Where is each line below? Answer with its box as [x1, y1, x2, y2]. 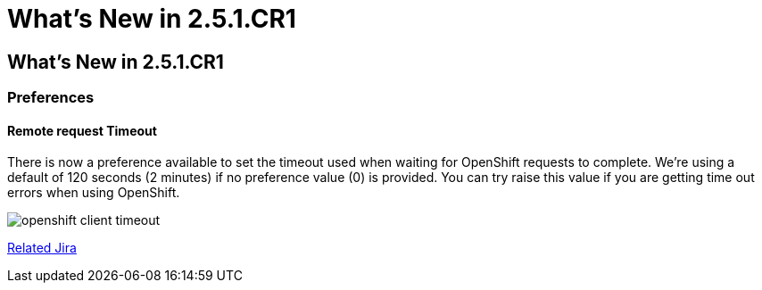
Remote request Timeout [7, 122, 157, 138]
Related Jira [7, 240, 77, 256]
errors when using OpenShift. [7, 185, 180, 201]
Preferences [7, 88, 95, 107]
